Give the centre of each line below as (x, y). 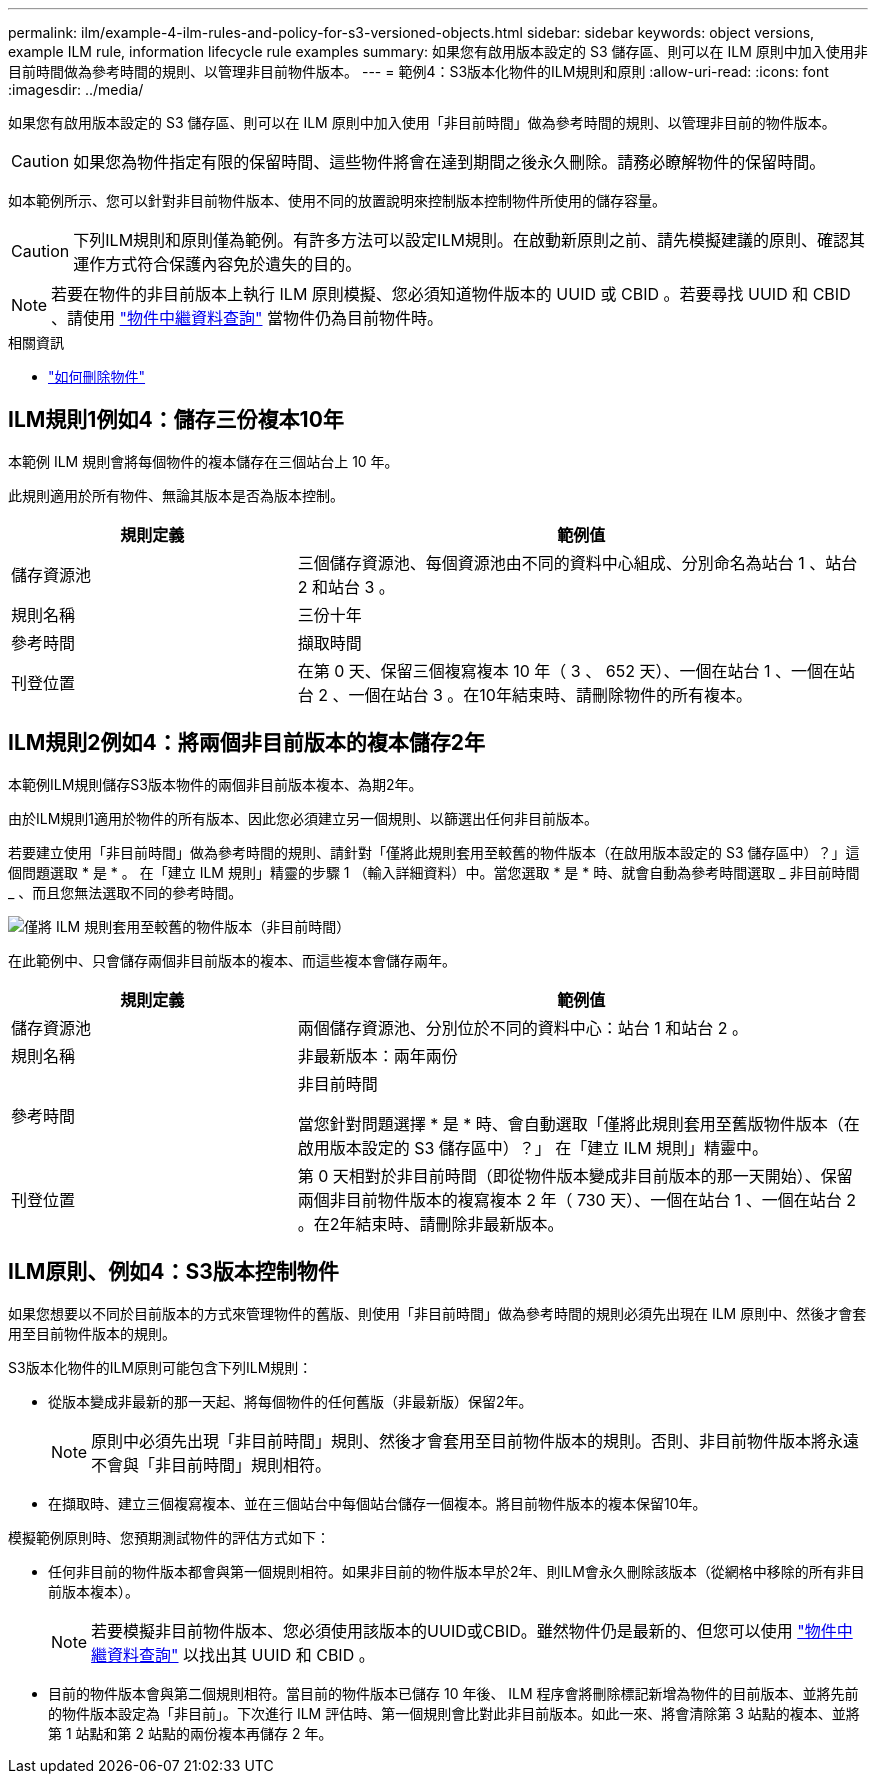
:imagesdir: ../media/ (76, 89)
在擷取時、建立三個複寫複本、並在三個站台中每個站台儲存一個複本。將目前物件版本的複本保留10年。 (377, 1503)
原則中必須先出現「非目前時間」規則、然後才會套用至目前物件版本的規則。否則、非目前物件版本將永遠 (475, 1440)
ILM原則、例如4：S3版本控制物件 (173, 1272)
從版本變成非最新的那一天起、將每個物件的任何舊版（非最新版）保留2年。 (290, 1401)
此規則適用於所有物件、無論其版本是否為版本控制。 (176, 495)
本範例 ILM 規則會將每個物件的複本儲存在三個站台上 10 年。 (203, 461)
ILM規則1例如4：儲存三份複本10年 (176, 420)
